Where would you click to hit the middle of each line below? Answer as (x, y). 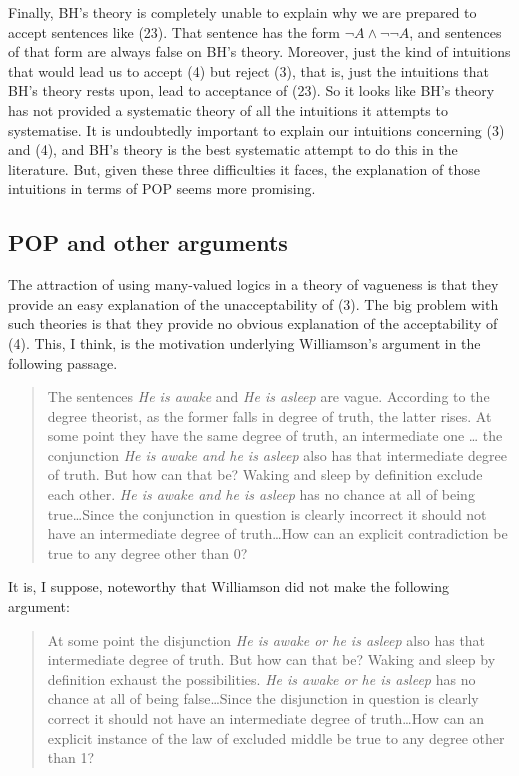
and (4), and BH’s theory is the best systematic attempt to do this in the (233, 149)
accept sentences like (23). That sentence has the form (174, 31)
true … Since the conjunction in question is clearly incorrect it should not (267, 513)
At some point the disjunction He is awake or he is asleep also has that (266, 639)
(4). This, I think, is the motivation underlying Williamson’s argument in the (244, 342)
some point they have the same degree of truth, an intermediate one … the (275, 435)
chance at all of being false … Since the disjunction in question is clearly (263, 698)
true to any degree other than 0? (147, 552)
